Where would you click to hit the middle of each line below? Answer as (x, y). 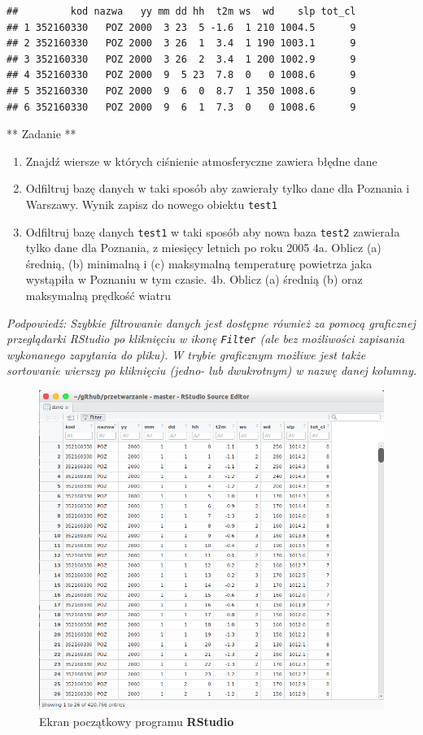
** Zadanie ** (41, 134)
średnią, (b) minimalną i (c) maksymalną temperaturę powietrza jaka (199, 263)
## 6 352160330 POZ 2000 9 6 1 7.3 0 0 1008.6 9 (181, 107)
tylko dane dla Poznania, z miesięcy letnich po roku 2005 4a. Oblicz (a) (203, 248)
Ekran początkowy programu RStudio (137, 721)
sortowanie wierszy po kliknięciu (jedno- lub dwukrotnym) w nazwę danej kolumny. (212, 370)
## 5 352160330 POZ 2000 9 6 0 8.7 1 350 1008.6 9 (181, 91)
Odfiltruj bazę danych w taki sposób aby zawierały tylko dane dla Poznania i (218, 188)
